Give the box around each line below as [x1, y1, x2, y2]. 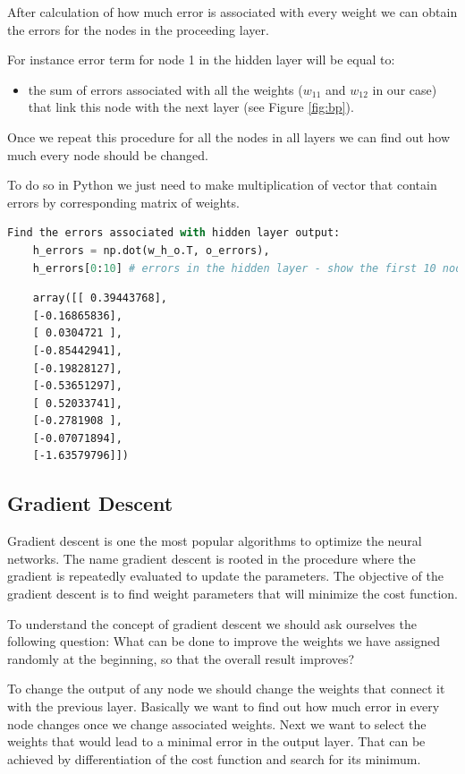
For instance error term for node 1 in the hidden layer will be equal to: [7, 50, 395, 69]
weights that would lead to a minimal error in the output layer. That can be [7, 732, 426, 751]
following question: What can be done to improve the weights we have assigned [7, 632, 441, 651]
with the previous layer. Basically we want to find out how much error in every [7, 697, 440, 716]
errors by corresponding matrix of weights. [7, 192, 240, 211]
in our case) [372, 80, 437, 98]
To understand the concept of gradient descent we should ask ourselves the [7, 614, 417, 633]
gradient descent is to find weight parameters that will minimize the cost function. [7, 584, 459, 603]
